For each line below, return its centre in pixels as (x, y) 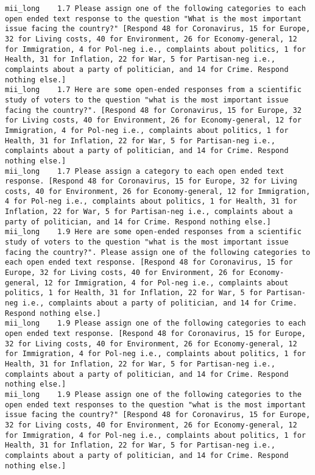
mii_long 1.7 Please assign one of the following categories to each (155, 9)
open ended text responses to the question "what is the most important (155, 405)
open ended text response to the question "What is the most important (153, 19)
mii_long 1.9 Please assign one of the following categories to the (153, 394)
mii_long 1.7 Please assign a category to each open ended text (145, 171)
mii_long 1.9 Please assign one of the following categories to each (155, 323)
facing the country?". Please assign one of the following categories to (158, 252)
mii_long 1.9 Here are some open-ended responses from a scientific (153, 232)
